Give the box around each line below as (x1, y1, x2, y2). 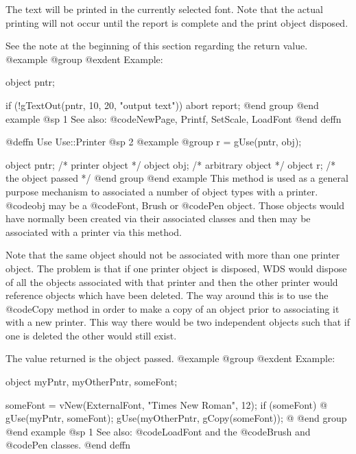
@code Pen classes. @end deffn (5, 438, 131, 452)
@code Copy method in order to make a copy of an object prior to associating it (5, 301, 340, 315)
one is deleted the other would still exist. (5, 328, 177, 342)
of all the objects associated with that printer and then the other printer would (5, 274, 338, 289)
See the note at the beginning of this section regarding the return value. (5, 38, 308, 53)
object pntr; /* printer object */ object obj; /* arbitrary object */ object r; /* (5, 157, 336, 171)
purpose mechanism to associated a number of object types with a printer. (5, 184, 318, 198)
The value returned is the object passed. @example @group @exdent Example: (5, 351, 335, 366)
